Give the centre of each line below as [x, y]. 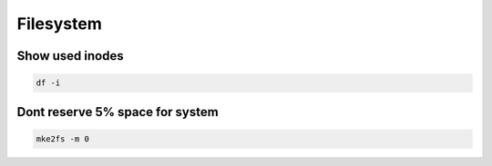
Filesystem [59, 24]
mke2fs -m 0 [63, 139]
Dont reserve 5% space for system [118, 112]
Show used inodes [70, 56]
